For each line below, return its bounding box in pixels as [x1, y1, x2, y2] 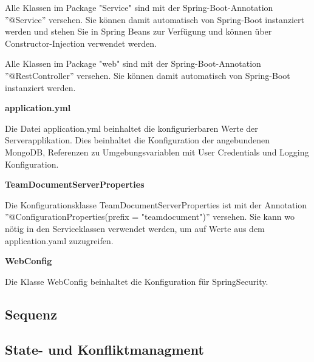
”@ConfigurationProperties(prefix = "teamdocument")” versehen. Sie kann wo [5, 210, 295, 223]
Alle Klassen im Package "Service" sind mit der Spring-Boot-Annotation [5, 1, 273, 13]
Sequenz [5, 304, 57, 323]
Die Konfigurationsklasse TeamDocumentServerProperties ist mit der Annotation [5, 198, 307, 211]
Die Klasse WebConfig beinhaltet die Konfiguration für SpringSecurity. [5, 275, 268, 287]
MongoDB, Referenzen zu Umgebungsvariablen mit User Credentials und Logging [5, 145, 309, 158]
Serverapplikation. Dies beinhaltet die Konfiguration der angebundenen [5, 134, 270, 146]
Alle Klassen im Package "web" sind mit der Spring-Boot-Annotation [5, 57, 261, 70]
